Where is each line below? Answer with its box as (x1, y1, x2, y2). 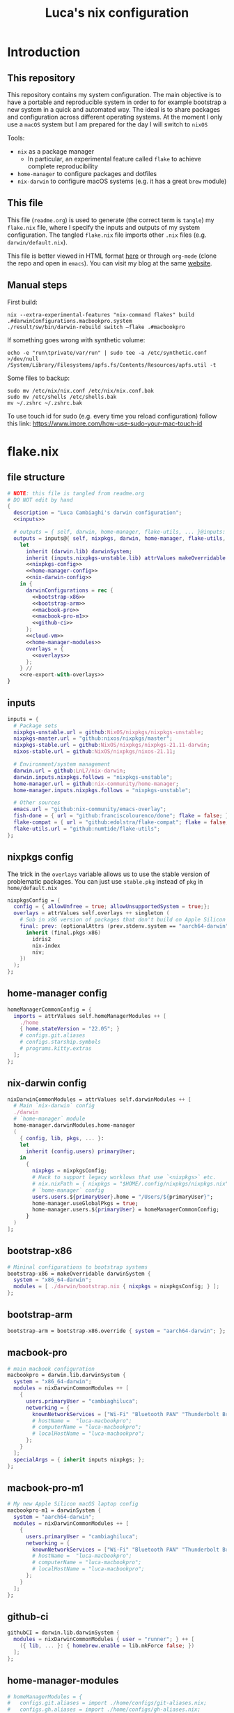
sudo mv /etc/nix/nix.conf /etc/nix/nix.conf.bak (7, 387, 155, 394)
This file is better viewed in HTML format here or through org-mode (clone (7, 252, 217, 260)
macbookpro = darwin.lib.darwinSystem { (7, 1371, 127, 1379)
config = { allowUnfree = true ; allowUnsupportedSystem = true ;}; (13, 903, 210, 910)
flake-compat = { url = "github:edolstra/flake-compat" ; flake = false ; (13, 819, 229, 826)
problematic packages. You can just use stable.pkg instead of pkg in (7, 877, 203, 885)
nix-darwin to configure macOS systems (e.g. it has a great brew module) (17, 177, 227, 185)
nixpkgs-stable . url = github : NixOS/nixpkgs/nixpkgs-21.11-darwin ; (13, 742, 210, 749)
